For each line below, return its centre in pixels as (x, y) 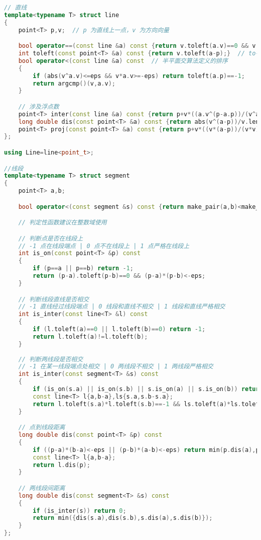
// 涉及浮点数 (39, 106)
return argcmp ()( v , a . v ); (74, 83)
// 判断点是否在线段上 (51, 238)
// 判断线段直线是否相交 (54, 299)
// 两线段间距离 (42, 488)
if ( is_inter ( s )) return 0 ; (80, 511)
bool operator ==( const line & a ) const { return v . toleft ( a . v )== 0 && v (137, 46)
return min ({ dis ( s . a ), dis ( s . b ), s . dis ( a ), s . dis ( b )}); (123, 518)
